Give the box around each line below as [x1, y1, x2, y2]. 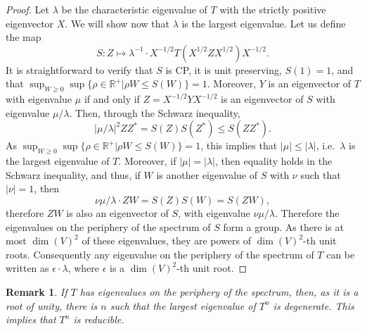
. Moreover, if [118, 154, 176, 168]
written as [6, 261, 49, 275]
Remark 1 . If [6, 284, 67, 299]
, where [67, 261, 100, 275]
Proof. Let [6, 2, 49, 16]
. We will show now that [65, 15, 169, 30]
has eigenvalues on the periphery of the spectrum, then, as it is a [79, 284, 359, 299]
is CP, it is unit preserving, [165, 62, 282, 77]
